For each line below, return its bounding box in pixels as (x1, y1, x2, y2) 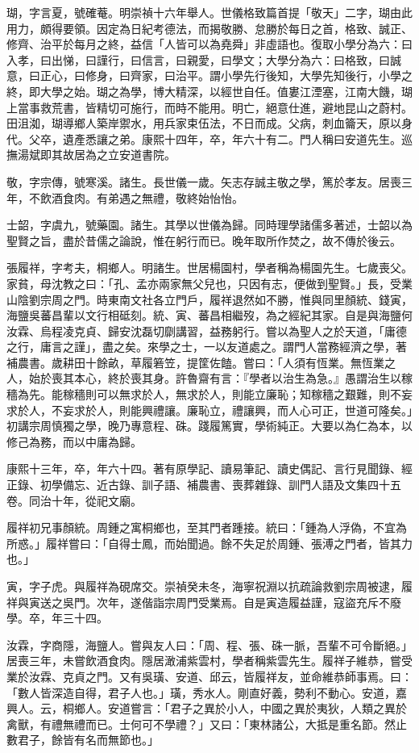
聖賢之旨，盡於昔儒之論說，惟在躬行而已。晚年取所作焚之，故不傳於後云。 (6, 232, 401, 249)
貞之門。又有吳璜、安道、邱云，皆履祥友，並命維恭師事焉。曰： (73, 667, 413, 684)
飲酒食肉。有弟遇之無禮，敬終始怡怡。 (39, 189, 243, 206)
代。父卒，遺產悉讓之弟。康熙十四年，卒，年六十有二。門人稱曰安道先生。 (6, 130, 401, 147)
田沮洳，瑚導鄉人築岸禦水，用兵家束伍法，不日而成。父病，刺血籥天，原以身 (6, 115, 413, 132)
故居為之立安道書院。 (62, 146, 176, 163)
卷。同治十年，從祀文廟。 (6, 492, 142, 508)
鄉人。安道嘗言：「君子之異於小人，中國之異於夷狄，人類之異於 (73, 700, 407, 717)
